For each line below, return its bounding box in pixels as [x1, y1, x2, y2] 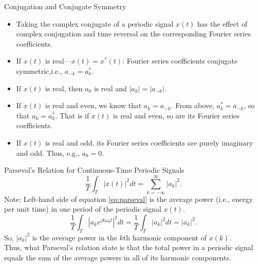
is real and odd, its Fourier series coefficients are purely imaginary [45, 137, 253, 148]
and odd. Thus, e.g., [16, 147, 80, 158]
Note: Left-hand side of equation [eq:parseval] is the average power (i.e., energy [4, 193, 253, 204]
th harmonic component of [123, 232, 207, 242]
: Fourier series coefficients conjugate [122, 55, 238, 66]
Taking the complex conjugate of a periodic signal [16, 18, 174, 29]
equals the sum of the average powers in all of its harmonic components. [4, 252, 231, 263]
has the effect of [197, 18, 248, 29]
